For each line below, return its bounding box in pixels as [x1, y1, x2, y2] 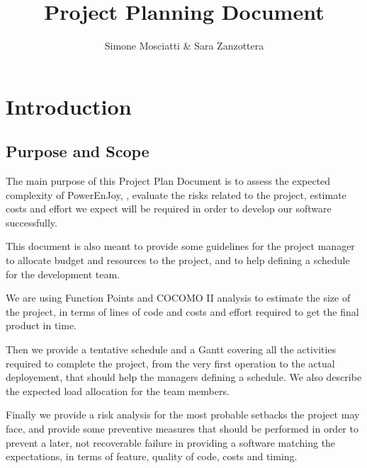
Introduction [6, 91, 132, 120]
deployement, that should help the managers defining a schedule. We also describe [6, 370, 362, 384]
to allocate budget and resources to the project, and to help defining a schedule [6, 253, 350, 268]
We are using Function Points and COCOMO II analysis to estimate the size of [6, 290, 351, 305]
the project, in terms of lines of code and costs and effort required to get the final [6, 304, 359, 319]
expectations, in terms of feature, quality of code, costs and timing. [6, 449, 298, 464]
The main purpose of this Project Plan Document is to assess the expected [6, 173, 331, 188]
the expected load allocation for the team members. [6, 383, 230, 398]
